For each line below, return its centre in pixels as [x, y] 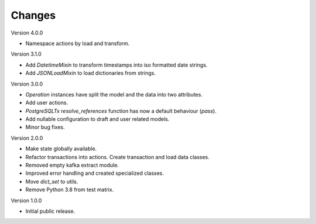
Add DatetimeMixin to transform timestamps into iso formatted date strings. [116, 65]
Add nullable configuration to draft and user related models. [97, 119]
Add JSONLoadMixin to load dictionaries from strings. [91, 73]
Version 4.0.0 [27, 33]
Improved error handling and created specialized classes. [95, 173]
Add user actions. [47, 103]
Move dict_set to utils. [52, 181]
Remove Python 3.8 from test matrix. [70, 189]
